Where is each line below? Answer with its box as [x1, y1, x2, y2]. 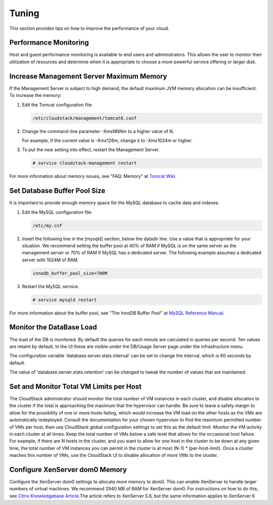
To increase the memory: [9, 93, 62, 99]
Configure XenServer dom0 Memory [9, 465, 127, 474]
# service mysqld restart [32, 297, 97, 303]
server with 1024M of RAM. [22, 257, 79, 263]
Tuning [9, 8, 40, 19]
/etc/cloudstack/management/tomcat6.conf [32, 115, 137, 121]
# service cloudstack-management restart [32, 160, 137, 166]
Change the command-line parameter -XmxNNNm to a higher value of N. [22, 128, 174, 134]
